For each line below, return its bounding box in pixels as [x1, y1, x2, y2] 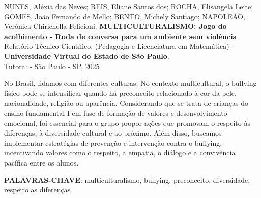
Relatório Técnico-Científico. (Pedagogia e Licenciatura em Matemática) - [4, 41, 235, 51]
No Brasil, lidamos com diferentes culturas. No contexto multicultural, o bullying [4, 78, 257, 88]
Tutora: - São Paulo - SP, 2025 [4, 60, 100, 71]
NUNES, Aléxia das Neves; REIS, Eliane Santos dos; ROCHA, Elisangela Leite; [4, 1, 253, 11]
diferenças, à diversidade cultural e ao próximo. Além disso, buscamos [4, 127, 222, 138]
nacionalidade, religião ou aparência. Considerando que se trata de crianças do [4, 97, 248, 108]
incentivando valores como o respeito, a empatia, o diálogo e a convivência [4, 147, 236, 158]
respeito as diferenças [4, 184, 71, 195]
